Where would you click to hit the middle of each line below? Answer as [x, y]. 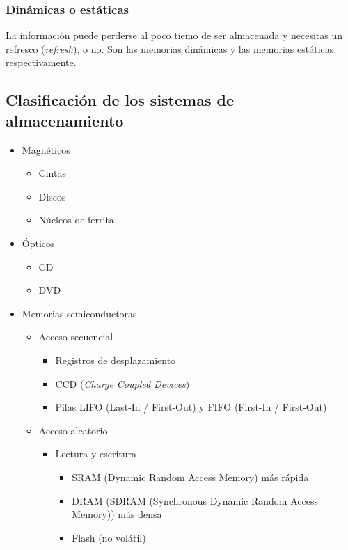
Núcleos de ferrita [76, 220]
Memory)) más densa [117, 514]
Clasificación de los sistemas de [120, 100]
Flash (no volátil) [109, 537]
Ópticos [38, 243]
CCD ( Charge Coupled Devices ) [122, 383]
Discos [52, 196]
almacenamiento [65, 120]
